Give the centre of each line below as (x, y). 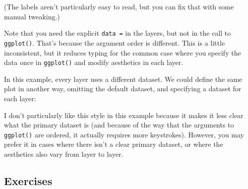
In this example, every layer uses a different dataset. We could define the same (123, 79)
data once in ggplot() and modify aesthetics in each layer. (94, 62)
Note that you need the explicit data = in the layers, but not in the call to (118, 33)
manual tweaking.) (32, 16)
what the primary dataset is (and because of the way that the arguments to (119, 125)
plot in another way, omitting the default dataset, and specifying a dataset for (123, 89)
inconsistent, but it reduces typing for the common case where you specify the (123, 52)
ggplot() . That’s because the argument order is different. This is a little (115, 42)
